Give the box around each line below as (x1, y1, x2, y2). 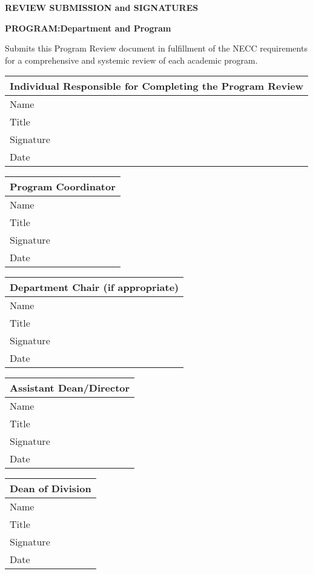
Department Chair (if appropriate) (10, 280, 179, 295)
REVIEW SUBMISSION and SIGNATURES (5, 1, 199, 13)
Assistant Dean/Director (10, 381, 130, 395)
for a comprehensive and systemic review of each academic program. (5, 53, 258, 66)
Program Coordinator (10, 179, 116, 194)
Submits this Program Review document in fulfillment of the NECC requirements (5, 42, 308, 55)
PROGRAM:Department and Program (5, 21, 171, 34)
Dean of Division (10, 481, 91, 496)
